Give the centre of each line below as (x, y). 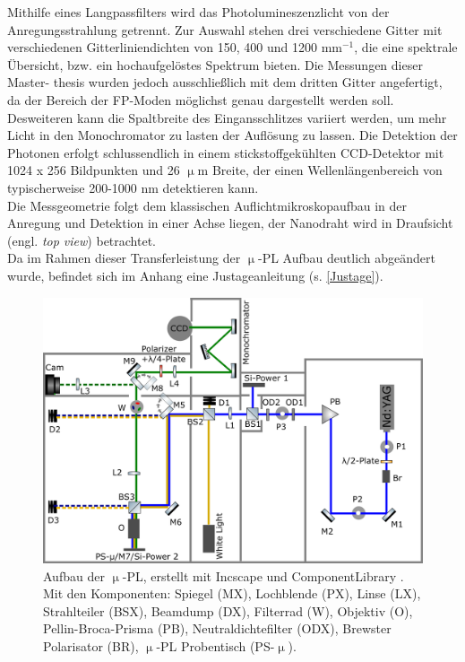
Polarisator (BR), (91, 645)
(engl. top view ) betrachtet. (82, 240)
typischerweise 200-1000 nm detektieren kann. (133, 187)
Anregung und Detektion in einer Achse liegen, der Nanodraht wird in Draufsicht (230, 223)
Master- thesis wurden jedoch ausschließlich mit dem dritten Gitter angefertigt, (225, 82)
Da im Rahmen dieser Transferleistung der (124, 258)
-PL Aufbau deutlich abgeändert (347, 258)
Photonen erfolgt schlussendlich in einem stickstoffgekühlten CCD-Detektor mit (226, 152)
